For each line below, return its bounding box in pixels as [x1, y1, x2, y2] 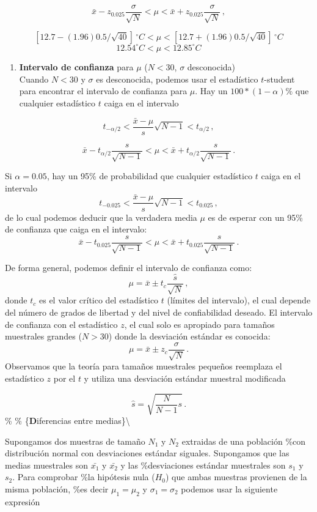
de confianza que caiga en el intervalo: [5, 223, 147, 236]
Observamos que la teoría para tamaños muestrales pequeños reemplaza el [5, 360, 282, 373]
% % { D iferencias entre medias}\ [5, 414, 130, 426]
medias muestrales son [5, 458, 89, 471]
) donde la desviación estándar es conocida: [108, 330, 271, 343]
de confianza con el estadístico [5, 317, 118, 330]
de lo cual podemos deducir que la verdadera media [5, 210, 197, 223]
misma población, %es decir [5, 482, 109, 495]
